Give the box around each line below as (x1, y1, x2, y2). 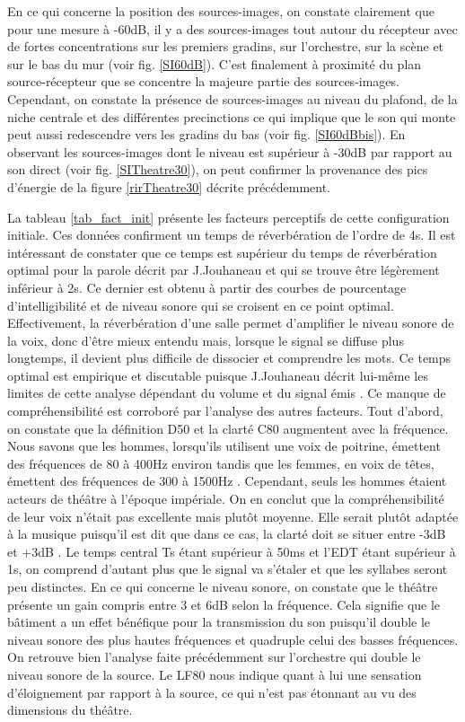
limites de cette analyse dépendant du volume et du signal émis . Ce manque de (7, 383, 446, 402)
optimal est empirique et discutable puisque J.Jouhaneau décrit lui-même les (7, 365, 428, 384)
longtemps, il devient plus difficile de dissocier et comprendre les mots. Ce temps (7, 348, 452, 367)
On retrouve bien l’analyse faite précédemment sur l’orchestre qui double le (7, 647, 421, 666)
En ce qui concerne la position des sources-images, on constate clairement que (7, 2, 434, 20)
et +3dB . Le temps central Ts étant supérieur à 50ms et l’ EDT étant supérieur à (7, 541, 456, 560)
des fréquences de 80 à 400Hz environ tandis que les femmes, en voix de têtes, (7, 453, 434, 472)
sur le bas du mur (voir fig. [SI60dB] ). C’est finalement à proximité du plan (7, 54, 422, 73)
